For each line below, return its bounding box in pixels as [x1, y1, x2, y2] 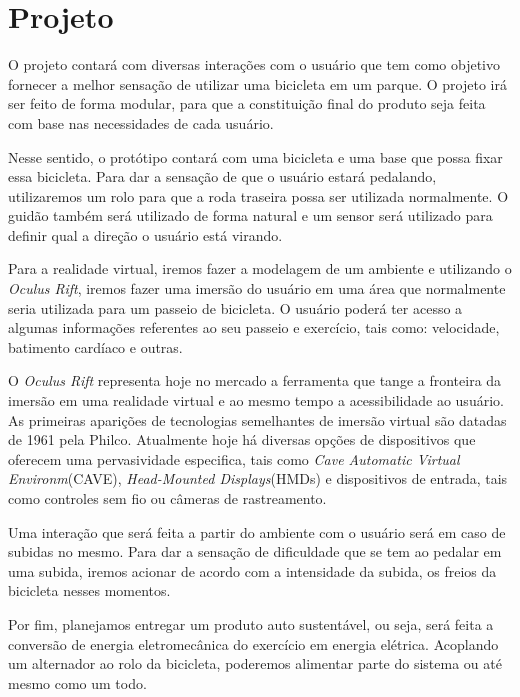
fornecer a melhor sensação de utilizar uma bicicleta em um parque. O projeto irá [8, 73, 507, 94]
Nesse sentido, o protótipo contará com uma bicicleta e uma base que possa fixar [8, 146, 503, 167]
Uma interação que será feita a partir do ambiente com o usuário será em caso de [8, 521, 506, 542]
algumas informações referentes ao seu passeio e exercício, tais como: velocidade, [8, 317, 500, 338]
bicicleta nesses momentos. [8, 580, 171, 601]
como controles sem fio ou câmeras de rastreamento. [8, 488, 327, 508]
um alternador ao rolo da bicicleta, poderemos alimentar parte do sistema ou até [8, 653, 502, 674]
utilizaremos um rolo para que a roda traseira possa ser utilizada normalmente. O [8, 185, 509, 206]
